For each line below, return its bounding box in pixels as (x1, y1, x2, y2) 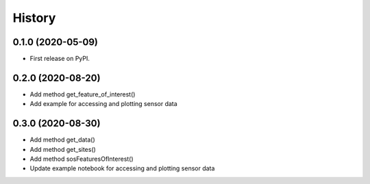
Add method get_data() (29, 135, 95, 144)
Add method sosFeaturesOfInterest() (29, 155, 134, 163)
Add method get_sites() (29, 145, 96, 153)
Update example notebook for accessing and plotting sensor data (29, 164, 215, 172)
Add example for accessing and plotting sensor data (29, 100, 177, 108)
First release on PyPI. (29, 55, 90, 63)
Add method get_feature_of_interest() (29, 90, 136, 98)
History (12, 10, 56, 25)
